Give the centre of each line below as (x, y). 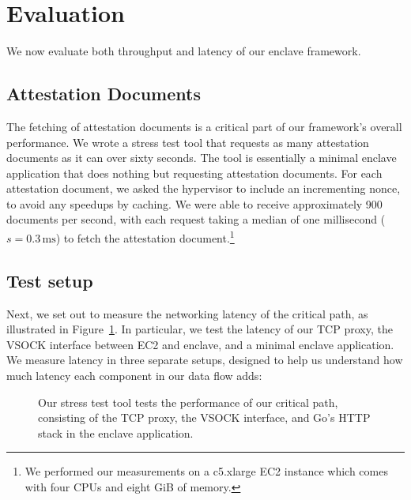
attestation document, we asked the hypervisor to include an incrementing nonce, (204, 188)
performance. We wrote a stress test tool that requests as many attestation (188, 142)
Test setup (50, 280)
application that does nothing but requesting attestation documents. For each (194, 173)
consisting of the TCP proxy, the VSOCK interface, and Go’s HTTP (204, 417)
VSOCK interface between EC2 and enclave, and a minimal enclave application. (200, 344)
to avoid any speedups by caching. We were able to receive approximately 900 (194, 203)
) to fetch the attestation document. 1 (145, 237)
